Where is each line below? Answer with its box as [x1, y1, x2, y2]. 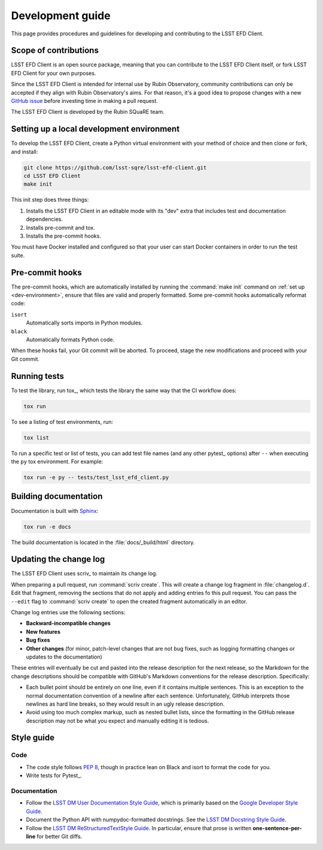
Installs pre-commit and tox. [26, 224, 95, 231]
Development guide [11, 9, 111, 22]
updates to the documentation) [26, 653, 103, 660]
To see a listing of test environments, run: [11, 418, 114, 425]
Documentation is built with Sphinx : [11, 507, 99, 514]
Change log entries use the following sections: [11, 608, 126, 616]
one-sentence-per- [252, 824, 302, 831]
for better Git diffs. [36, 833, 83, 840]
